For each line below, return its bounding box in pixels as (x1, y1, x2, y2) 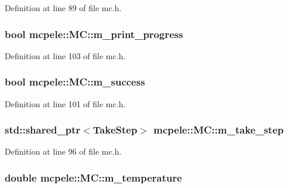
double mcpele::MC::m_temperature (5, 170, 182, 184)
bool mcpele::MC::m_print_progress (5, 26, 183, 41)
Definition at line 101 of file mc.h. (5, 97, 126, 110)
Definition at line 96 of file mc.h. (5, 145, 122, 158)
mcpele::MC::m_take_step (153, 122, 284, 137)
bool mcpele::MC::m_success (5, 74, 145, 89)
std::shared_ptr (5, 122, 81, 137)
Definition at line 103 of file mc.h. (5, 49, 126, 61)
